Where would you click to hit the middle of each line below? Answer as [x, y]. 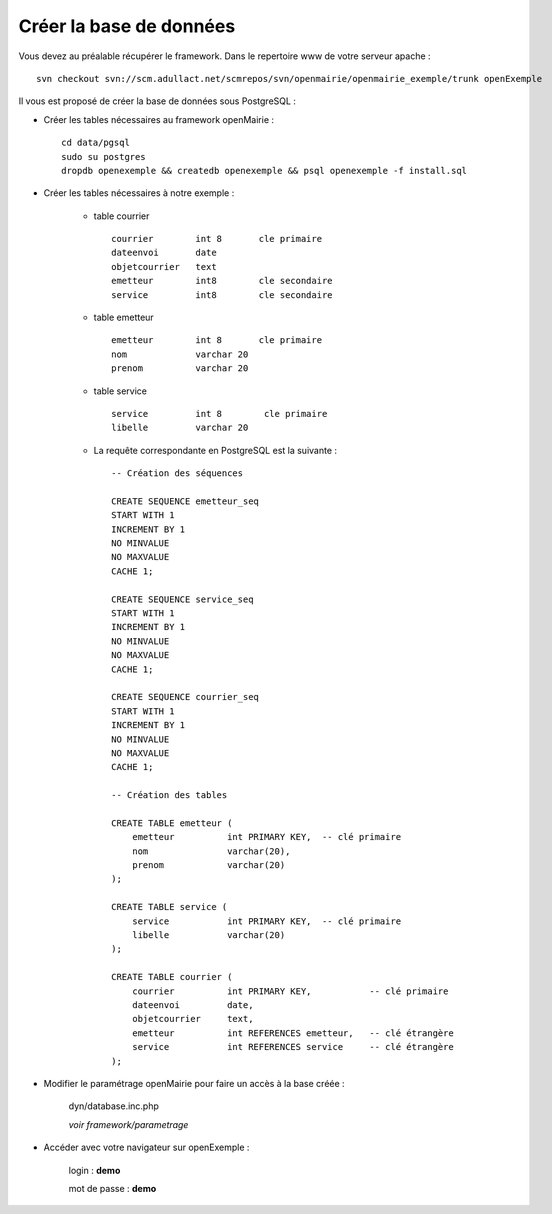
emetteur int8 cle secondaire [222, 281]
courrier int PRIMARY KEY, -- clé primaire [290, 991]
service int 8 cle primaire [219, 413]
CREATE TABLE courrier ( [172, 977]
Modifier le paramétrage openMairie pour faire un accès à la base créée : [194, 1083]
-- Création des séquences [177, 473]
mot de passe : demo [112, 1188]
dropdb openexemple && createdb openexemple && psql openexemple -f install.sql [264, 170]
